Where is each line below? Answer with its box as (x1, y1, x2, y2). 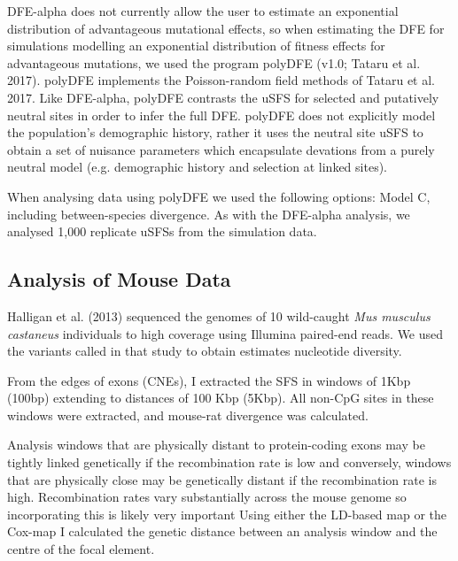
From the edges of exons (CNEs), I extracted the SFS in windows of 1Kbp (7, 371, 411, 389)
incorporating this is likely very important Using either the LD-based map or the (7, 504, 447, 523)
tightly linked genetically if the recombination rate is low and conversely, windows (7, 453, 452, 472)
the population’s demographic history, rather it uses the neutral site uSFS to (7, 123, 423, 142)
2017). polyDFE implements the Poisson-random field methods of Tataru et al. (7, 71, 436, 89)
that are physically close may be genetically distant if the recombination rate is (7, 470, 437, 488)
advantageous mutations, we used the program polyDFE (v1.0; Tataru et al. (7, 53, 421, 72)
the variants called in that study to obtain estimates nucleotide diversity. (7, 342, 402, 360)
